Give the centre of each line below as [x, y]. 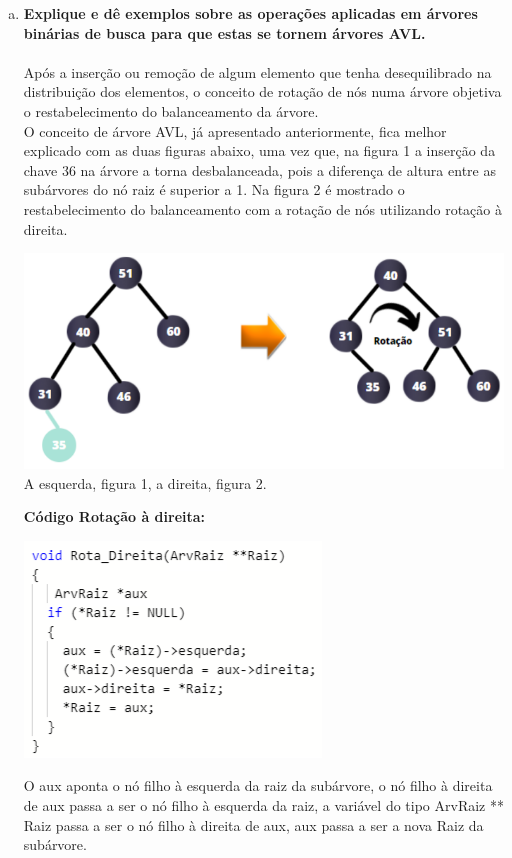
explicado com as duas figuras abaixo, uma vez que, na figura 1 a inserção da [259, 150]
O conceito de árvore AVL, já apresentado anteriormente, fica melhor [235, 130]
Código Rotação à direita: [114, 516]
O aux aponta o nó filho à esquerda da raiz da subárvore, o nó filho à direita [258, 785]
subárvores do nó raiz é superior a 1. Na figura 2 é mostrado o [214, 189]
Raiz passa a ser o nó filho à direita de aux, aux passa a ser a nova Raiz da [253, 824]
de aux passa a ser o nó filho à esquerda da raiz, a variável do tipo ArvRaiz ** [263, 804]
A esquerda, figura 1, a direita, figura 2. [145, 482]
